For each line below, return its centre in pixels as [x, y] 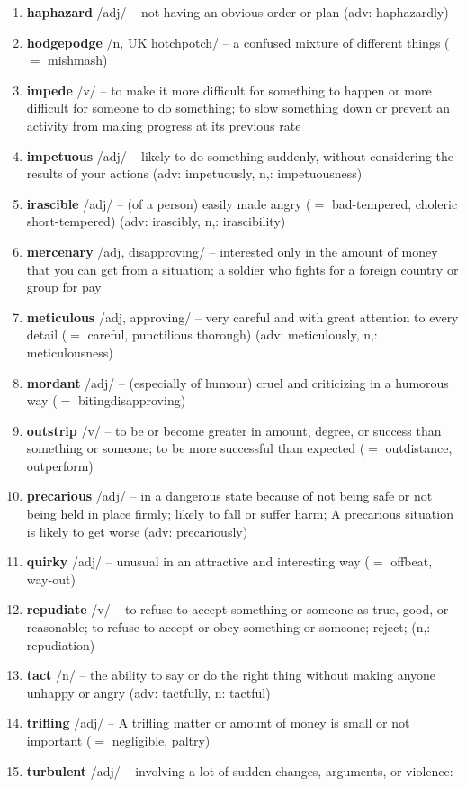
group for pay [64, 287]
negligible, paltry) [161, 740]
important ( [59, 740]
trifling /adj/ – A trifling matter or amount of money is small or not [218, 723]
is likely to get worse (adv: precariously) [137, 531]
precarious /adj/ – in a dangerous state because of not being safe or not [229, 496]
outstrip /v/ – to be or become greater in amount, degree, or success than [234, 430]
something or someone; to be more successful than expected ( [196, 448]
